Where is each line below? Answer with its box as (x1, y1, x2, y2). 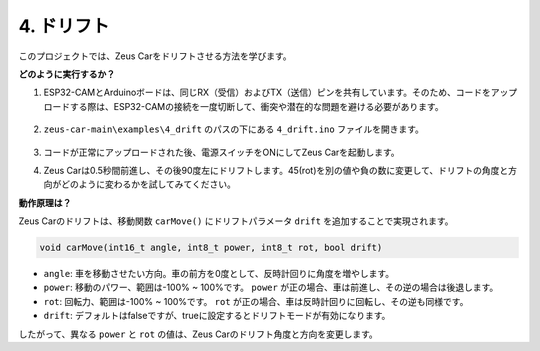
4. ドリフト (18, 15, 110, 37)
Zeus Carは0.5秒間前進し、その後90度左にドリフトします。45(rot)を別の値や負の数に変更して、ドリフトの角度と (43, 164, 509, 176)
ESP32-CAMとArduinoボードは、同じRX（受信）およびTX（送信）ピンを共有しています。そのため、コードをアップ (43, 86, 518, 99)
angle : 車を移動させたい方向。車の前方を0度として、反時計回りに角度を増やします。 (43, 268, 395, 280)
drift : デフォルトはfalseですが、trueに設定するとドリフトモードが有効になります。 (43, 310, 391, 322)
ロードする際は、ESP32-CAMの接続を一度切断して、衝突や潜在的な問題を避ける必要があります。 (43, 100, 444, 112)
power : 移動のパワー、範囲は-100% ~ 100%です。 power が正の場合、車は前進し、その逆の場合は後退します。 (43, 281, 499, 294)
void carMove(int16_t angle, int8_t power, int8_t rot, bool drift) (39, 242, 383, 254)
